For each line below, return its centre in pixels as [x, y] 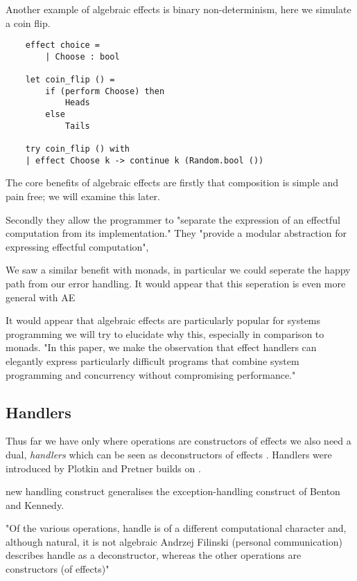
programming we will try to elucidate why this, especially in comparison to [165, 333]
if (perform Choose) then [105, 91]
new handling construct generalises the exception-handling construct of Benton [173, 491]
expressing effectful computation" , [77, 246]
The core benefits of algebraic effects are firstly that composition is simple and [172, 182]
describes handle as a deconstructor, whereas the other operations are [154, 555]
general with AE [41, 297]
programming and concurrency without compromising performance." [151, 374]
